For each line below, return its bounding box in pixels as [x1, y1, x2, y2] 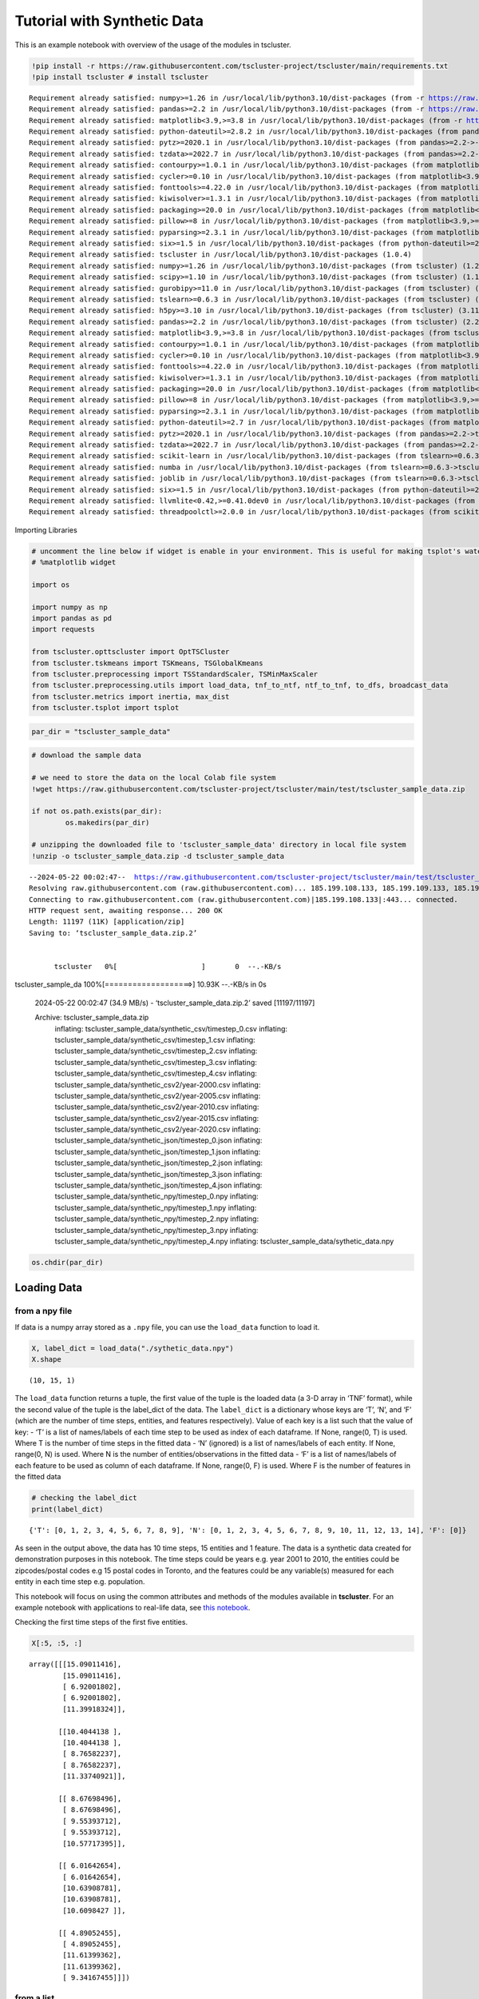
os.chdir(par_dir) [31, 1258, 104, 1267]
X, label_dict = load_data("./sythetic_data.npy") [31, 1343, 235, 1353]
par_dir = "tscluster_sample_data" [31, 727, 171, 736]
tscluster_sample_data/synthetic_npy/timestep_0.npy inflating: [54, 1191, 259, 1201]
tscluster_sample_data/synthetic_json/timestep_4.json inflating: [54, 1180, 263, 1191]
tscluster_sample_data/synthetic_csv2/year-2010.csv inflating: [54, 1102, 259, 1111]
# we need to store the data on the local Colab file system [31, 773, 276, 783]
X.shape [31, 1355, 61, 1364]
